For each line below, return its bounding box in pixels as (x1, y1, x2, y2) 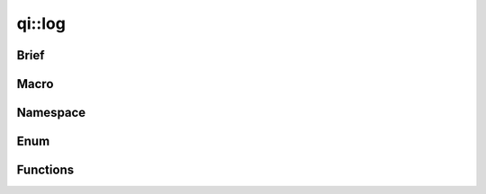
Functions (16, 163, 75, 178)
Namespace (16, 105, 86, 120)
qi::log (16, 13, 67, 33)
